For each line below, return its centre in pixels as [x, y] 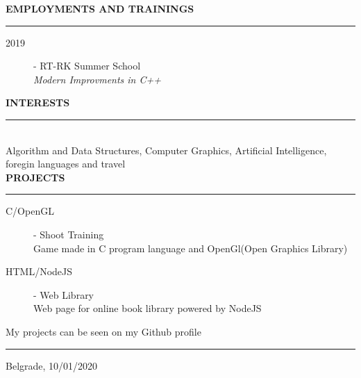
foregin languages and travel [66, 164]
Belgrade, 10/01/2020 [52, 365]
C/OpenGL [30, 211]
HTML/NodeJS [39, 271]
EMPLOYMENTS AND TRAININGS [100, 8]
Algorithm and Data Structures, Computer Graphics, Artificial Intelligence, [166, 150]
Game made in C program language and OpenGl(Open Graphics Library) [191, 248]
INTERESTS [38, 102]
